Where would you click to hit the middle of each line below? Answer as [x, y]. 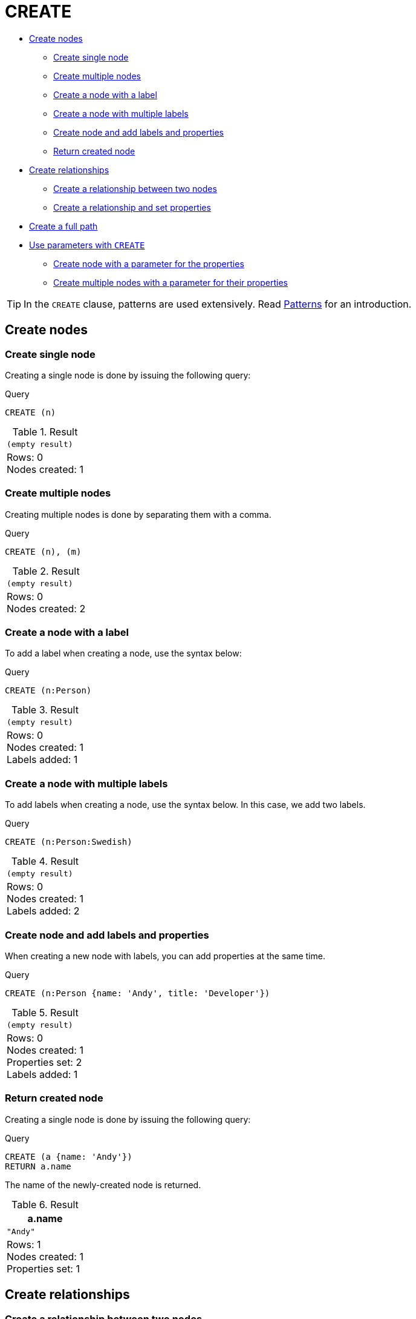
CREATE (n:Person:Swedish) [69, 842]
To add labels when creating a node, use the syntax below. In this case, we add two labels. [185, 805]
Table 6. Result [45, 1204]
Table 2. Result [46, 571]
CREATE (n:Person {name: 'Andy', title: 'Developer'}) [138, 993]
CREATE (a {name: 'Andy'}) [69, 1156]
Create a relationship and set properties [132, 207]
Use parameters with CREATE [87, 245]
